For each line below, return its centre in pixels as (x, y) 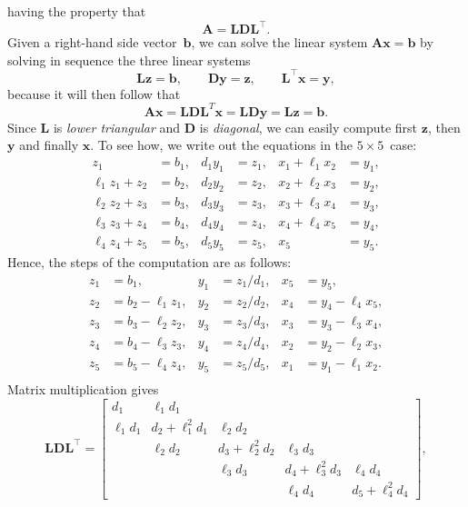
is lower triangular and (117, 127)
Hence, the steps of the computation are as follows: (149, 262)
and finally (49, 145)
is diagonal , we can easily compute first (309, 127)
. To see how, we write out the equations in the (222, 145)
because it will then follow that (94, 93)
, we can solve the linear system (279, 42)
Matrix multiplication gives (83, 388)
